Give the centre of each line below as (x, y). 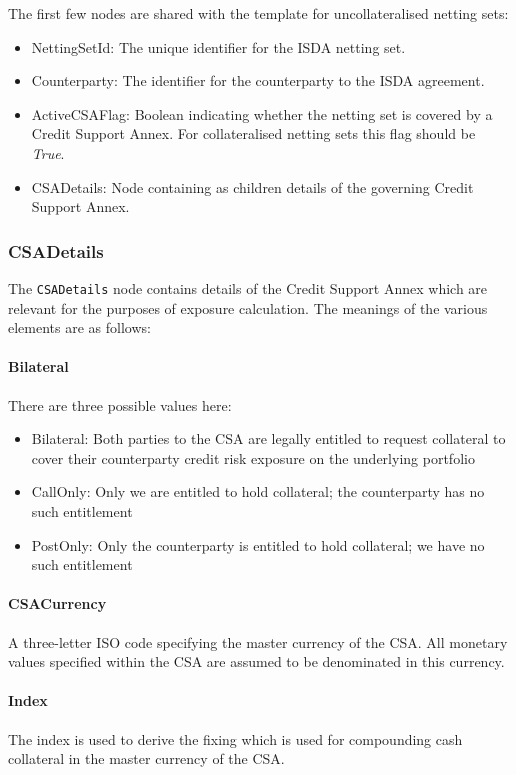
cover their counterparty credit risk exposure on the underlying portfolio (253, 457)
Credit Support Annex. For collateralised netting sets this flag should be (253, 133)
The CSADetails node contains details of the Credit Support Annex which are (248, 287)
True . (48, 152)
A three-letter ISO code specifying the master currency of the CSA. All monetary (258, 641)
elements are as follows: (79, 327)
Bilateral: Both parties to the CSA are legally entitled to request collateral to (268, 438)
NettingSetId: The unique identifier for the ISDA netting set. (218, 46)
